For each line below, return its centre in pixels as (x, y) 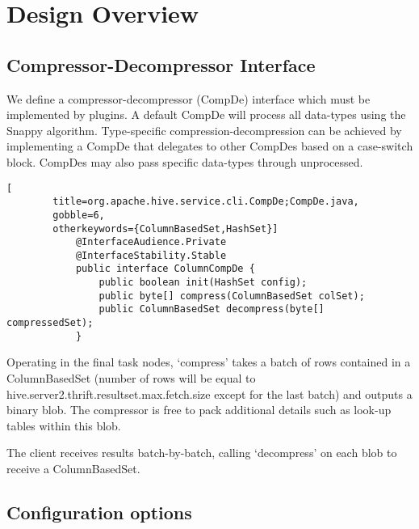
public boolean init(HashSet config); (203, 283)
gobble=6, (79, 215)
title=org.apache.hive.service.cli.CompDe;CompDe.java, (206, 202)
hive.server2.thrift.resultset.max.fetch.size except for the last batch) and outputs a (209, 394)
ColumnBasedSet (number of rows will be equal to (131, 378)
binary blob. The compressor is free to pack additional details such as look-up (199, 410)
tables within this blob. (64, 425)
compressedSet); (50, 323)
